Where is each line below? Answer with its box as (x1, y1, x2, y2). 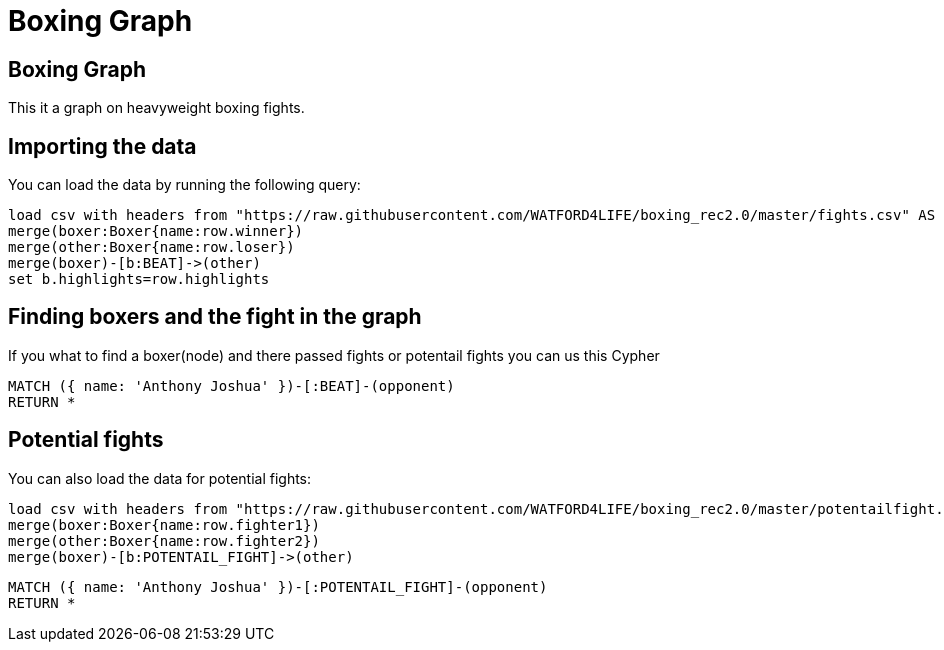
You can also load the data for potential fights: (8, 469, 312, 487)
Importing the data (8, 133, 197, 159)
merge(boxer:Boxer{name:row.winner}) (8, 223, 304, 240)
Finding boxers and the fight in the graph (8, 304, 422, 330)
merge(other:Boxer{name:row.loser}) (8, 239, 295, 256)
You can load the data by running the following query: (8, 176, 361, 194)
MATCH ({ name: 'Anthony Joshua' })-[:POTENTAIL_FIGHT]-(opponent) (8, 578, 548, 595)
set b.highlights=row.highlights (8, 271, 270, 288)
